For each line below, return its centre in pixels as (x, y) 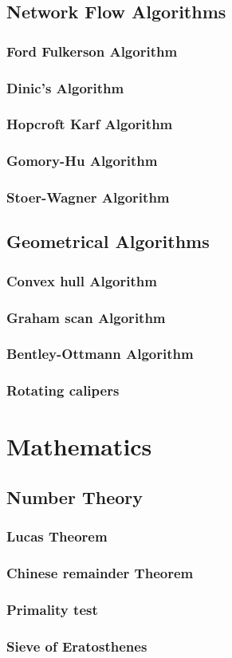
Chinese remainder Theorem (100, 573)
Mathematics (79, 446)
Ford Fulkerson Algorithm (92, 51)
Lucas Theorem (57, 536)
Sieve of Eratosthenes (77, 646)
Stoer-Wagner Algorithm (88, 197)
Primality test (52, 609)
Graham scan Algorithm (86, 317)
